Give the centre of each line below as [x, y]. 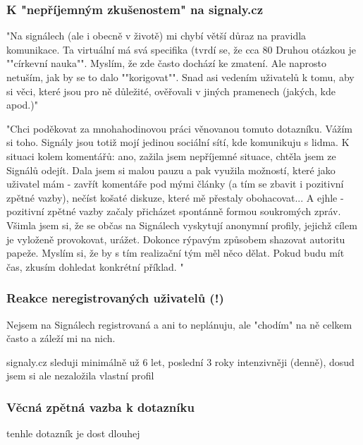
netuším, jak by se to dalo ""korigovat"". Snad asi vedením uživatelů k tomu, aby [180, 77]
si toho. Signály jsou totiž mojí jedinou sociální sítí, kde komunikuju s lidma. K [178, 142]
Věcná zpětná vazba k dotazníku [100, 407]
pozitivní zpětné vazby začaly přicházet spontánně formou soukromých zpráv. [174, 211]
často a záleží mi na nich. [61, 338]
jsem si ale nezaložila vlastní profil [80, 376]
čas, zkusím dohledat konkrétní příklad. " [95, 266]
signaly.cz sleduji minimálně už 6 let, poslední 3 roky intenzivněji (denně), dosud [180, 361]
